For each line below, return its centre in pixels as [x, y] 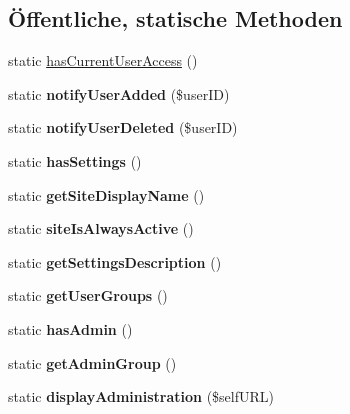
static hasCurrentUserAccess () [103, 60]
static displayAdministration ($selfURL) [141, 396]
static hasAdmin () [70, 328]
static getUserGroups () [88, 295]
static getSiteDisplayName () [106, 194]
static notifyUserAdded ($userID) [119, 93]
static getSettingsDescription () [115, 261]
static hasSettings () [75, 160]
